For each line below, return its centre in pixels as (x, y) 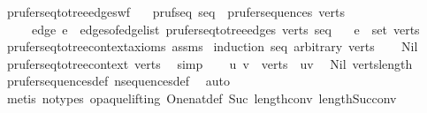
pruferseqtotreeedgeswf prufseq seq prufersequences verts (175, 11)
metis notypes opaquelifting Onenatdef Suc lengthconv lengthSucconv (202, 98)
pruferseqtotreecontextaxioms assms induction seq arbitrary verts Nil (212, 46)
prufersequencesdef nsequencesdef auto (118, 81)
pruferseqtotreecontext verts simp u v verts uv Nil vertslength (210, 63)
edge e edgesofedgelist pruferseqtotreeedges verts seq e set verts (225, 29)
